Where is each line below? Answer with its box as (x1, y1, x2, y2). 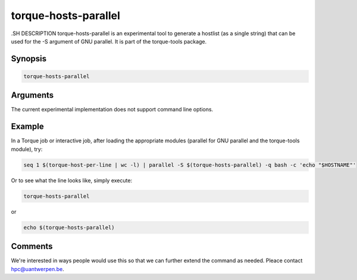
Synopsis (11, 54, 47, 64)
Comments (11, 241, 53, 251)
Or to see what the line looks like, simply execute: (11, 176, 133, 184)
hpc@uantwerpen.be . (11, 265, 65, 272)
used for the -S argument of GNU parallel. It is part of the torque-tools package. (11, 38, 207, 45)
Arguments (11, 90, 54, 101)
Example (11, 122, 44, 132)
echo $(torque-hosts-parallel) (23, 224, 115, 231)
